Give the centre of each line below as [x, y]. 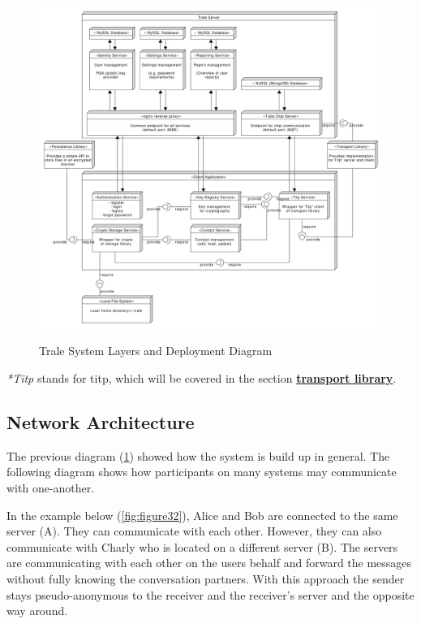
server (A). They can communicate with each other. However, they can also [194, 531]
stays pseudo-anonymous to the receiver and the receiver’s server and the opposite [210, 594]
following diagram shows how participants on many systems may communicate [202, 472]
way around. [37, 611]
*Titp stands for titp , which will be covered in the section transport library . [202, 378]
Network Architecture [101, 422]
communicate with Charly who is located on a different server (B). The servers [202, 546]
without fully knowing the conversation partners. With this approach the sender [206, 578]
